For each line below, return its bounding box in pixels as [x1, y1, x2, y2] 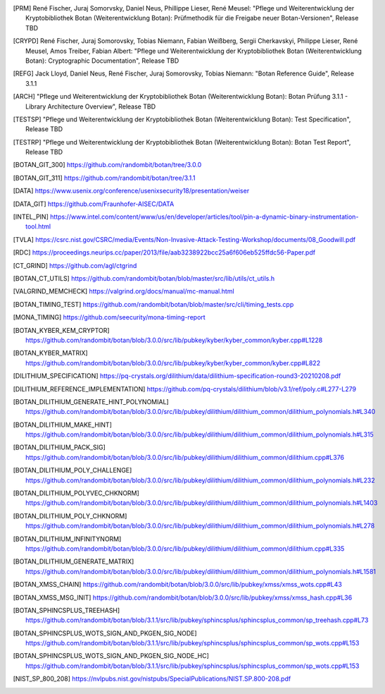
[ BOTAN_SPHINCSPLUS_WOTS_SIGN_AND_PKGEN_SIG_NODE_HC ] [13, 652, 209, 660]
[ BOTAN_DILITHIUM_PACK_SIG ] [13, 443, 106, 451]
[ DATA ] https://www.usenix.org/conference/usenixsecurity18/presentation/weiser [13, 187, 250, 195]
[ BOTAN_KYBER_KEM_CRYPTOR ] [13, 326, 110, 334]
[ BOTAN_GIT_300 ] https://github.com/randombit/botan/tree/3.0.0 [13, 161, 202, 169]
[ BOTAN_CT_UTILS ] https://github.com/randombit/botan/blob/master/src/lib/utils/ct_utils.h [13, 274, 275, 282]
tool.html [25, 222, 51, 231]
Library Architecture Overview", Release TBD [25, 102, 156, 111]
